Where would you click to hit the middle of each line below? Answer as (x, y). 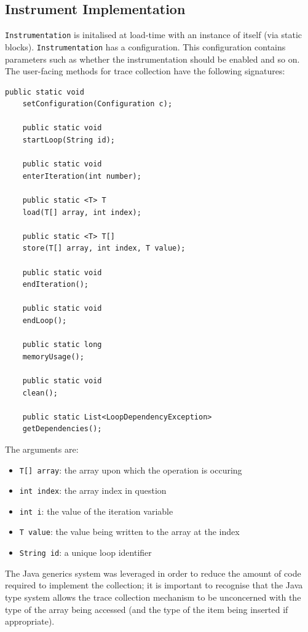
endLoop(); (45, 320)
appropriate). (30, 621)
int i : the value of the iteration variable (96, 511)
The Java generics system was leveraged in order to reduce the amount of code (153, 573)
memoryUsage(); (53, 357)
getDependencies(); (62, 429)
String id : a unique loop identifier (85, 552)
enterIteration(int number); (82, 176)
